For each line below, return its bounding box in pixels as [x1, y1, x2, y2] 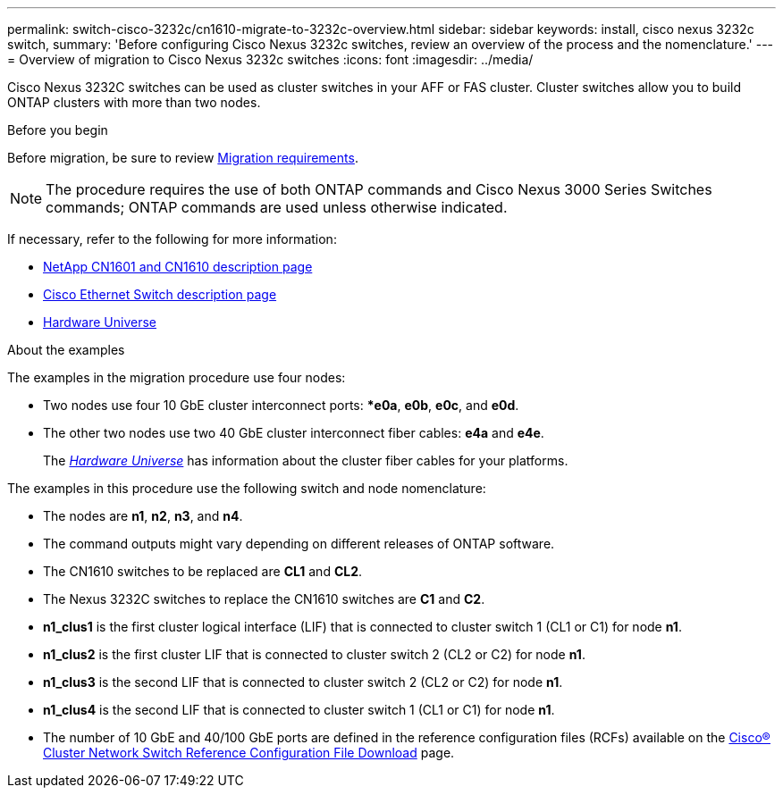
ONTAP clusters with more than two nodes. [7, 95, 261, 110]
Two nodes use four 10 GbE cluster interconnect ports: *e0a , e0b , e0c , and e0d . [43, 397, 519, 413]
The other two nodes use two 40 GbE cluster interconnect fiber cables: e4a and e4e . [43, 425, 544, 440]
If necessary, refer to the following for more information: [7, 231, 337, 247]
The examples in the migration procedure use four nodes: [7, 370, 346, 385]
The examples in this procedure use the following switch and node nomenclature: [7, 481, 486, 496]
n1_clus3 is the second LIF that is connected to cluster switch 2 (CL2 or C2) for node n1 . [43, 674, 563, 690]
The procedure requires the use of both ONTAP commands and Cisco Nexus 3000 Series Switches [46, 180, 712, 198]
